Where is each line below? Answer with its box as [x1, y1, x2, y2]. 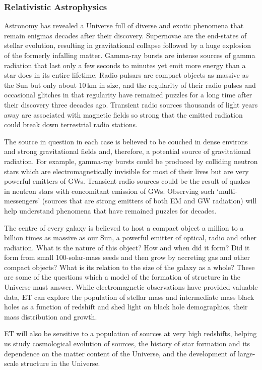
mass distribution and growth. [4, 311, 97, 322]
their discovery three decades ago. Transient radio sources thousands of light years [4, 99, 258, 110]
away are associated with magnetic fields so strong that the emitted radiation [4, 109, 243, 120]
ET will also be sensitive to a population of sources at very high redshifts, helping [4, 328, 257, 339]
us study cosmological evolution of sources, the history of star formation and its [4, 338, 250, 349]
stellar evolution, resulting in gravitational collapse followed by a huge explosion [4, 40, 251, 50]
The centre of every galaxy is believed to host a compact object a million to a [4, 222, 244, 233]
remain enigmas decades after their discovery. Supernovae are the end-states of [4, 30, 247, 40]
